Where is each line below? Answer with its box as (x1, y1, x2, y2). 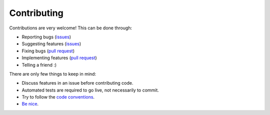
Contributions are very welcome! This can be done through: (9, 25, 132, 31)
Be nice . (21, 101, 39, 107)
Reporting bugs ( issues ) (21, 34, 71, 40)
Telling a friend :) (21, 62, 57, 68)
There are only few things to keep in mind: (9, 71, 96, 77)
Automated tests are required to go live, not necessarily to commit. (21, 87, 159, 93)
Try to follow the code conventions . (21, 94, 95, 100)
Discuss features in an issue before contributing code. (21, 80, 133, 86)
